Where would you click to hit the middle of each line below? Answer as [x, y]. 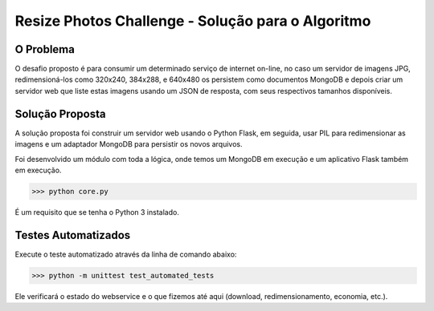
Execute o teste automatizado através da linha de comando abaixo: [126, 254]
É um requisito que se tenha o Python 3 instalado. [97, 212]
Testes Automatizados [73, 235]
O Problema [45, 49]
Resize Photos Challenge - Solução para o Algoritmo [193, 21]
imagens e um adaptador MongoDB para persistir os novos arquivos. [129, 144]
